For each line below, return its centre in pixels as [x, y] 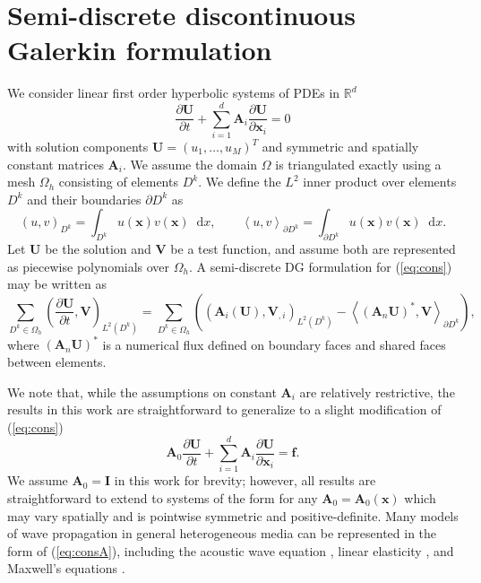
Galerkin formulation [140, 50]
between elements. [57, 361]
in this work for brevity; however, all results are [245, 480]
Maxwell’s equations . [66, 568]
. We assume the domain [190, 164]
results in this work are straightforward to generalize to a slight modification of [224, 409]
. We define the [240, 182]
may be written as [57, 284]
